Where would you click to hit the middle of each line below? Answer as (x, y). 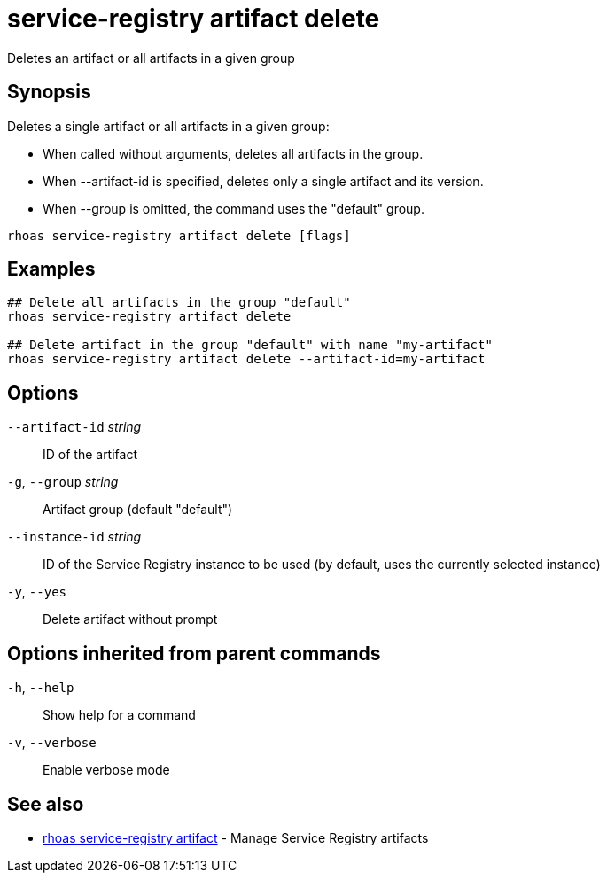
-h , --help (41, 688)
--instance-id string (74, 537)
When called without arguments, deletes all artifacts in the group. (233, 153)
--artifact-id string (74, 427)
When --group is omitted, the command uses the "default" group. (233, 208)
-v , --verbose (52, 743)
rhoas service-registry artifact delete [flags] (179, 235)
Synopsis (49, 92)
